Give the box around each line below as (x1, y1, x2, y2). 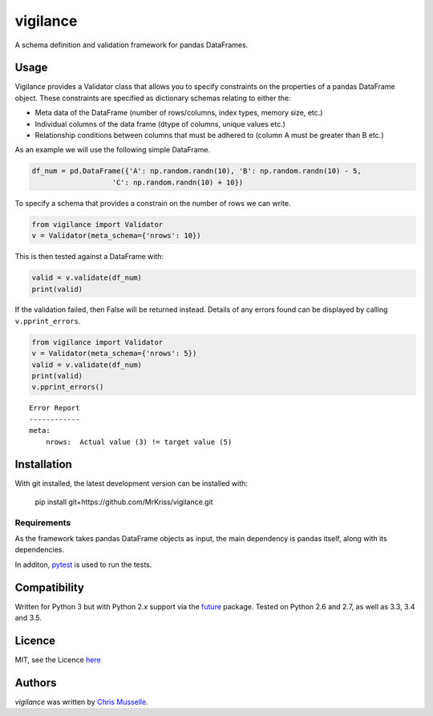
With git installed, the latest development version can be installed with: (14, 479, 249, 488)
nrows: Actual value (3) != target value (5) (45, 437, 233, 447)
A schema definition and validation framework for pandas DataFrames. (14, 40, 249, 50)
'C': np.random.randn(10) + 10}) (111, 177, 244, 187)
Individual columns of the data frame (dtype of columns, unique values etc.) (34, 119, 286, 128)
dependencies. (14, 545, 64, 555)
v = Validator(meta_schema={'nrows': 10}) (31, 231, 201, 241)
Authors (14, 676, 57, 690)
